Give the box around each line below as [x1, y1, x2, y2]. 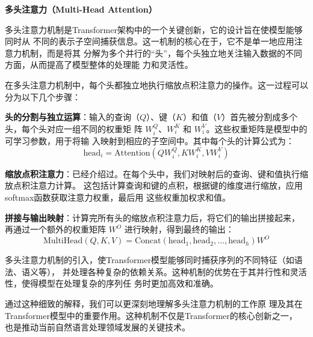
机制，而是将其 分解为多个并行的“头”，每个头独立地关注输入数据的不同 [21, 46, 302, 59]
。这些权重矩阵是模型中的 [206, 122, 308, 135]
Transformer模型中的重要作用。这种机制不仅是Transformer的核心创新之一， [5, 309, 297, 321]
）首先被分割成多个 [222, 111, 298, 123]
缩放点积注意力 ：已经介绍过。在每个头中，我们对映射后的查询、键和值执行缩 [5, 167, 308, 180]
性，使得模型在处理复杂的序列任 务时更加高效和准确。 [5, 277, 218, 290]
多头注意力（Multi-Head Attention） [5, 3, 157, 15]
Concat [134, 237, 161, 246]
